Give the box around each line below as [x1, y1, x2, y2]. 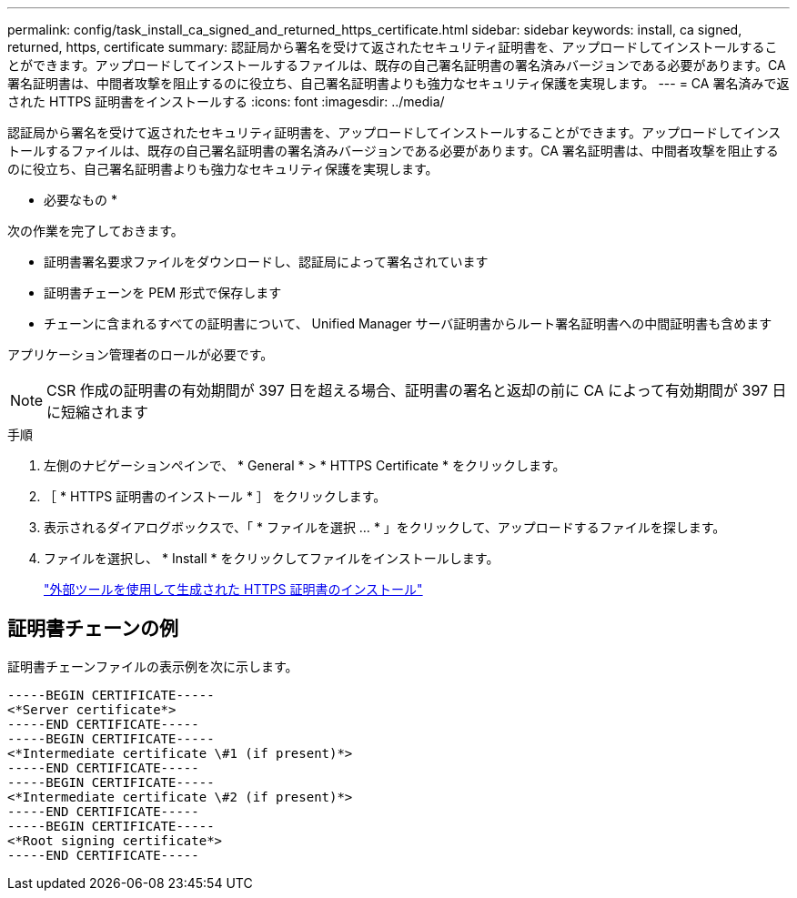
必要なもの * [44, 192, 117, 207]
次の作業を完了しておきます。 [7, 223, 184, 238]
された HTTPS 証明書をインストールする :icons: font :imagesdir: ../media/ [7, 94, 445, 109]
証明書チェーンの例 [7, 617, 178, 641]
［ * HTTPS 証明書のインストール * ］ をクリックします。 [44, 489, 387, 504]
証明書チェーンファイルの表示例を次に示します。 [7, 658, 298, 674]
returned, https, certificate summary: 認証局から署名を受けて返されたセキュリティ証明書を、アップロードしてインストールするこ [7, 39, 778, 55]
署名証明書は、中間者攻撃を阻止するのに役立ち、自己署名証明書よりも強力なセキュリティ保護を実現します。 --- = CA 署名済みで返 [7, 76, 790, 91]
